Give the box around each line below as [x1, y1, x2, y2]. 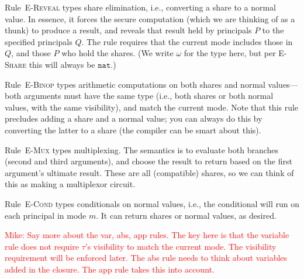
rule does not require [5, 240, 79, 252]
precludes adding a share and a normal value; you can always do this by [5, 112, 262, 125]
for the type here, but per [184, 47, 276, 59]
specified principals [5, 35, 72, 47]
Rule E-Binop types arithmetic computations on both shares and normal [5, 78, 265, 90]
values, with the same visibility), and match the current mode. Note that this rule [5, 101, 299, 113]
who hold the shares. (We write [61, 47, 174, 59]
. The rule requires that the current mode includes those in [81, 35, 293, 47]
